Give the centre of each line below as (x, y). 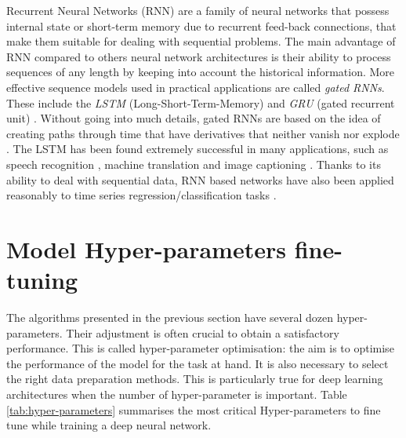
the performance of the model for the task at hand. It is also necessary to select (198, 363)
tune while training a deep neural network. (109, 425)
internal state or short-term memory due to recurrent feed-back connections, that (201, 26)
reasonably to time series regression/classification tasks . (141, 195)
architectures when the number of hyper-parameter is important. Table (177, 394)
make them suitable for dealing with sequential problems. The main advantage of (201, 41)
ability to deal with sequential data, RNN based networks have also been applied (200, 179)
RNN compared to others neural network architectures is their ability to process (199, 56)
